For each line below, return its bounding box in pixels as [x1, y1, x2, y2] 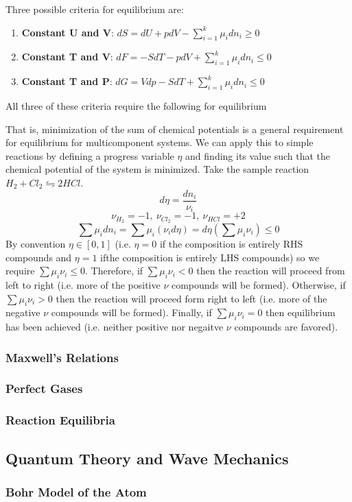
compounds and [5, 250, 72, 264]
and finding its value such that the [185, 148, 331, 163]
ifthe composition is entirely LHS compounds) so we [100, 250, 320, 264]
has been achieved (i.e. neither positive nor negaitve [5, 320, 224, 334]
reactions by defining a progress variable [5, 148, 174, 163]
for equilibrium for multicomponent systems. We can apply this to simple [5, 135, 314, 150]
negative [5, 305, 40, 320]
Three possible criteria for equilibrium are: [5, 2, 184, 16]
